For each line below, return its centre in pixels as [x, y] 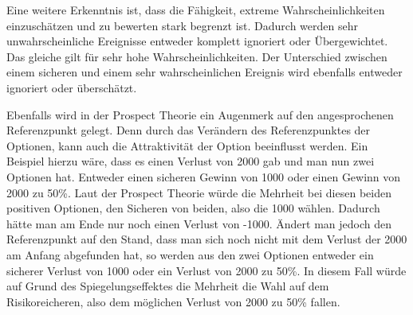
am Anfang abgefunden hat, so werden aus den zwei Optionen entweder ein [190, 254]
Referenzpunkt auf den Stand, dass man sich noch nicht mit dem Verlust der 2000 [207, 239]
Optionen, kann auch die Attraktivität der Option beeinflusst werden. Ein [187, 145]
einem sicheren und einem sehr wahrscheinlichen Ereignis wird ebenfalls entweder [205, 72]
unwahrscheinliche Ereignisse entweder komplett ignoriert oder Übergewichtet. [197, 41]
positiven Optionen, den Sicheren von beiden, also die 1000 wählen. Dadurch [193, 208]
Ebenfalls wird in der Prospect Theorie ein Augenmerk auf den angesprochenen [200, 114]
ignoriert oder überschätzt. [72, 87]
